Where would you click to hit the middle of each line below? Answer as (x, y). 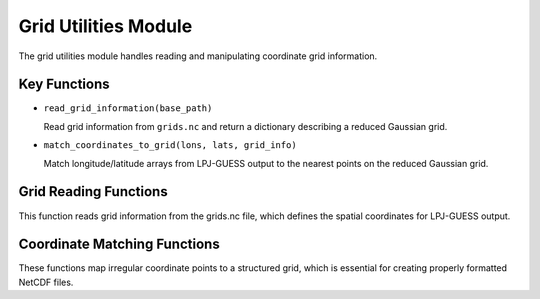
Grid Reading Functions (93, 191)
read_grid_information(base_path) (128, 108)
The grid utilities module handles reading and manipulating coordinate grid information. (198, 56)
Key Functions (64, 84)
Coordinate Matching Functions (119, 244)
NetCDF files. (46, 282)
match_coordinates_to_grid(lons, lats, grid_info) (170, 145)
